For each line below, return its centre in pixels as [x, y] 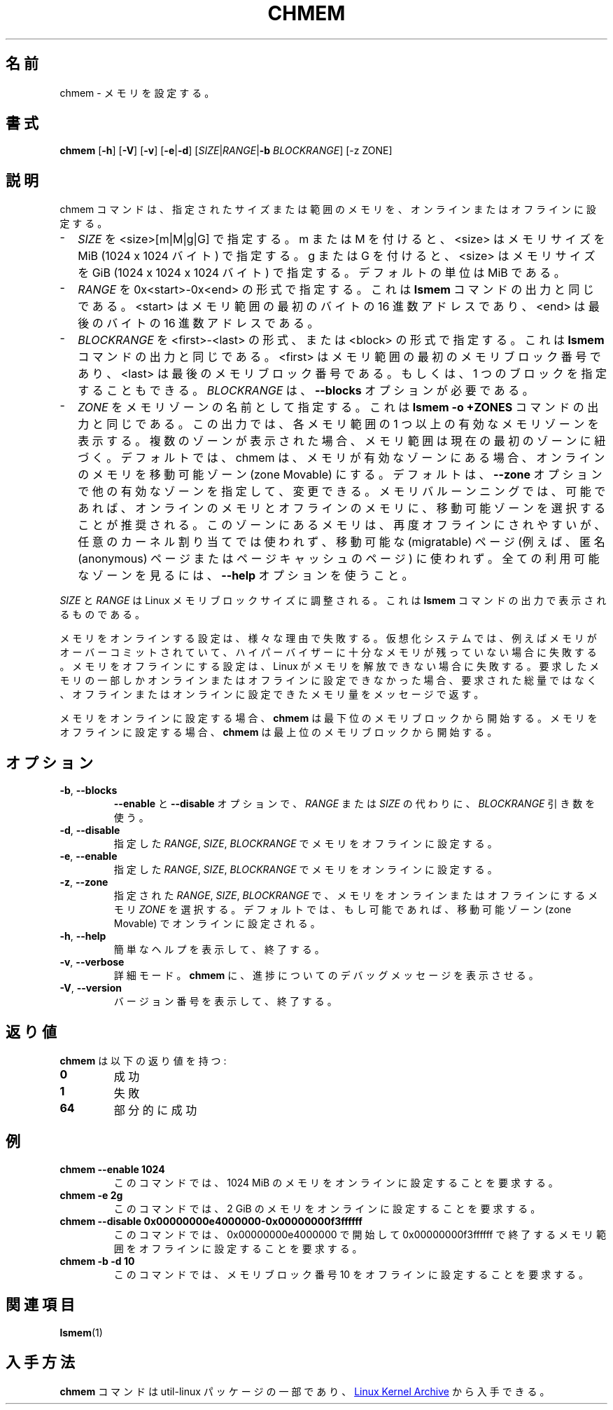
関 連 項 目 [40, 1305]
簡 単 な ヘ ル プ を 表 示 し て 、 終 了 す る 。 [219, 950]
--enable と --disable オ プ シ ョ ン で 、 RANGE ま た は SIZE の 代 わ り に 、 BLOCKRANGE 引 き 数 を [354, 804]
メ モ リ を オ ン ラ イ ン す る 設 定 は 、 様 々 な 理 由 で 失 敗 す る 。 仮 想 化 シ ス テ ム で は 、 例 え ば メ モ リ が [328, 638]
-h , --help [83, 936]
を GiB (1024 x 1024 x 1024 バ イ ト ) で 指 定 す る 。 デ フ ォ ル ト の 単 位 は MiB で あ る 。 [322, 273]
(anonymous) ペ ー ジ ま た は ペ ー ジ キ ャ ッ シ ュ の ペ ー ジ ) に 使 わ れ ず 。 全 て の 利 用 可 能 [339, 559]
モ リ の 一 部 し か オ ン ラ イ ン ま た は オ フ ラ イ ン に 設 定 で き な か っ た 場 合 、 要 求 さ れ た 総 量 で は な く [328, 680]
